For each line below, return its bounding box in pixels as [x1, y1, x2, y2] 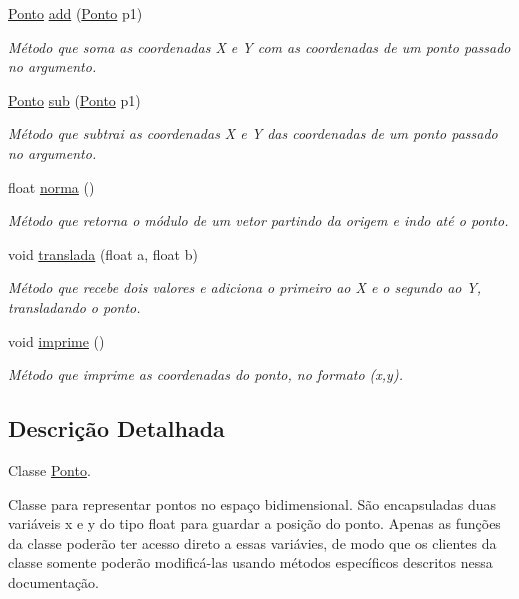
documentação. [8, 571, 99, 592]
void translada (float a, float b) [8, 243, 198, 264]
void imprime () [8, 330, 105, 351]
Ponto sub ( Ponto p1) [8, 89, 141, 110]
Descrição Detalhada [8, 413, 225, 444]
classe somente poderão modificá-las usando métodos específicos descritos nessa [8, 552, 493, 573]
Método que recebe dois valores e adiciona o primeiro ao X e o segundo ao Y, [8, 277, 482, 298]
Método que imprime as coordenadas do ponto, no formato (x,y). [8, 364, 403, 385]
